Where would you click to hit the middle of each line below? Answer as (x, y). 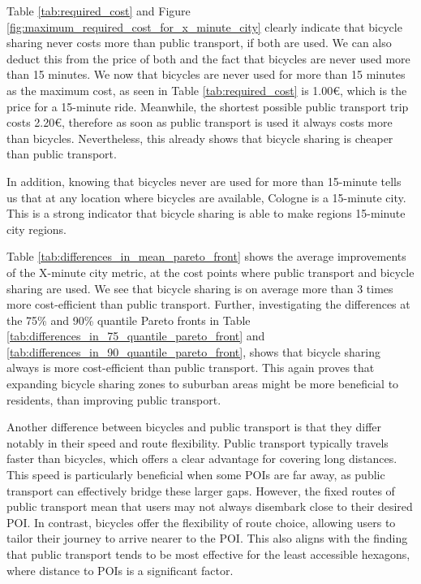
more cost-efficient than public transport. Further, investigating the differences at (208, 304)
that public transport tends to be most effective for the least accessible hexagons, (208, 554)
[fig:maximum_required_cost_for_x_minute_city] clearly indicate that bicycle (204, 26)
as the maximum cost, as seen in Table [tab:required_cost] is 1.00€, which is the (207, 90)
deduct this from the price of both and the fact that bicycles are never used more (208, 58)
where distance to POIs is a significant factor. (120, 570)
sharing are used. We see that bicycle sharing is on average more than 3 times (200, 288)
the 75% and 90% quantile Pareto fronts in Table (129, 320)
